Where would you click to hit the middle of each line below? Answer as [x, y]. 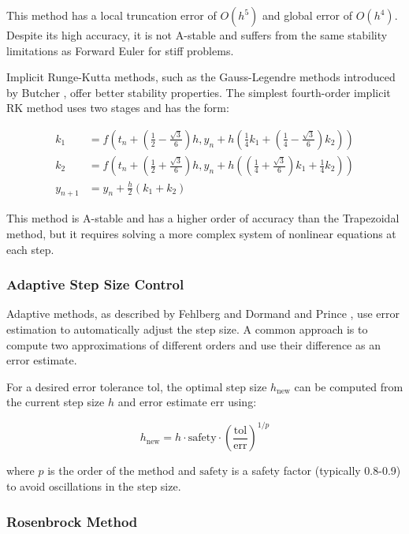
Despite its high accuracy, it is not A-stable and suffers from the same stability [197, 35]
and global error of [307, 15]
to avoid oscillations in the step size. [94, 486]
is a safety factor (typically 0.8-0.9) [316, 471]
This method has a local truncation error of [112, 15]
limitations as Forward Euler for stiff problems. [120, 50]
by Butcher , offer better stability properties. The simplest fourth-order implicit [199, 92]
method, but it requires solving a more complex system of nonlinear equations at [201, 233]
